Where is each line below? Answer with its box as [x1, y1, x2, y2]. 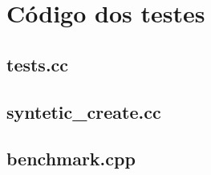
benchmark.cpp [6, 146, 136, 171]
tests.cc [6, 51, 69, 76]
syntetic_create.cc [6, 99, 161, 124]
